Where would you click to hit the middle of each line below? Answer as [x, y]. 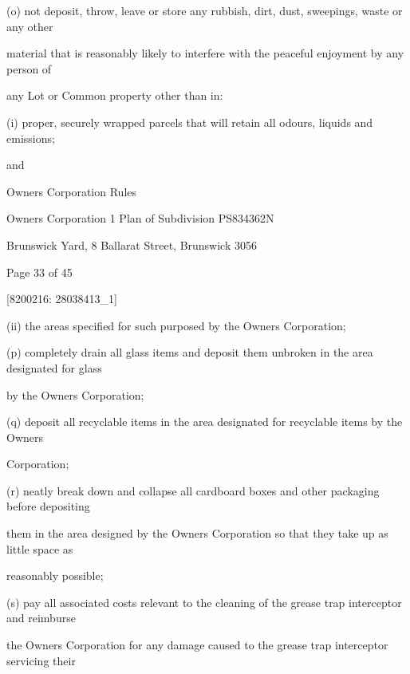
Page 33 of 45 [39, 272]
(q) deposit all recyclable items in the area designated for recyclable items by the [205, 422]
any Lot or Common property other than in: [115, 95]
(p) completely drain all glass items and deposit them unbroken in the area [190, 352]
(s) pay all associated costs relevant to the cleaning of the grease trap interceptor [204, 602]
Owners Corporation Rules [72, 191]
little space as [40, 548]
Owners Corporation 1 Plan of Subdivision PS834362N [140, 218]
